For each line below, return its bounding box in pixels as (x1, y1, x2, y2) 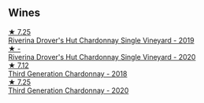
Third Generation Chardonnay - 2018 (8, 68, 128, 78)
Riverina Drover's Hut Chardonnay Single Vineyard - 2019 (8, 35, 195, 45)
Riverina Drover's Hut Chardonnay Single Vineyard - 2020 (8, 52, 196, 61)
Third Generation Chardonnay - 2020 (8, 86, 129, 95)
